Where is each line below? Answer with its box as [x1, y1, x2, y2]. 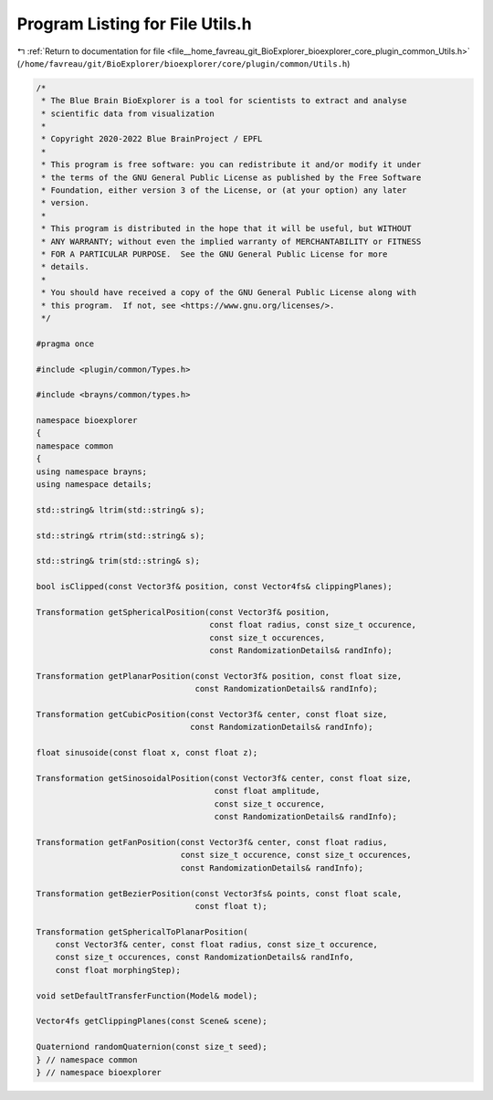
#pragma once [36, 338, 95, 349]
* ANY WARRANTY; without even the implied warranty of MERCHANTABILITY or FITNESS [41, 236, 422, 247]
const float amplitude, [214, 786, 320, 797]
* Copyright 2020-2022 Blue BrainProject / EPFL [41, 133, 263, 144]
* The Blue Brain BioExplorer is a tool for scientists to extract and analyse [41, 96, 407, 106]
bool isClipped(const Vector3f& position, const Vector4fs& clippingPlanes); [36, 581, 393, 592]
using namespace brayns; [36, 466, 148, 477]
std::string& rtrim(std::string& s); [36, 530, 205, 541]
